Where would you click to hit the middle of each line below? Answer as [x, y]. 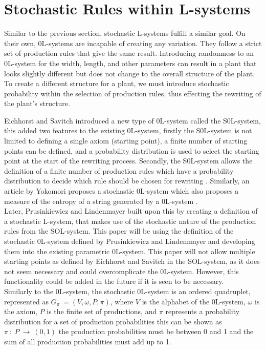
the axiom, [21, 311]
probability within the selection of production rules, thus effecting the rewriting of [133, 93]
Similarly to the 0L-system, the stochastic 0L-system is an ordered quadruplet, [127, 291]
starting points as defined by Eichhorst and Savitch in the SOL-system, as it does [132, 261]
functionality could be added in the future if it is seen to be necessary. [114, 281]
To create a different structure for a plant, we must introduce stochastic [117, 83]
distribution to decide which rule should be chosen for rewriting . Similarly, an [127, 181]
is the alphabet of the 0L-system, [194, 301]
